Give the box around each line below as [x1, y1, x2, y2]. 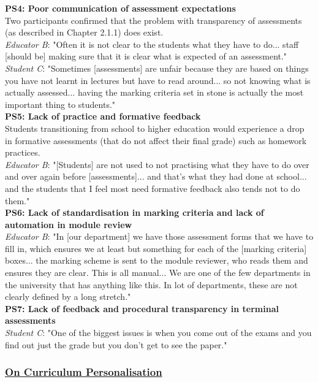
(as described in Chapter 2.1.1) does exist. [5, 26, 164, 39]
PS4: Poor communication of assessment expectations [5, 2, 236, 14]
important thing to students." [5, 97, 116, 110]
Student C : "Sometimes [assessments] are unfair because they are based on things [5, 61, 309, 74]
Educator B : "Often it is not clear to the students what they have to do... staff [5, 37, 299, 50]
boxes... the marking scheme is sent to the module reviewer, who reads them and [5, 254, 308, 267]
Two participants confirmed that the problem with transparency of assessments [5, 13, 302, 26]
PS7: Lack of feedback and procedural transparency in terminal [5, 302, 279, 315]
